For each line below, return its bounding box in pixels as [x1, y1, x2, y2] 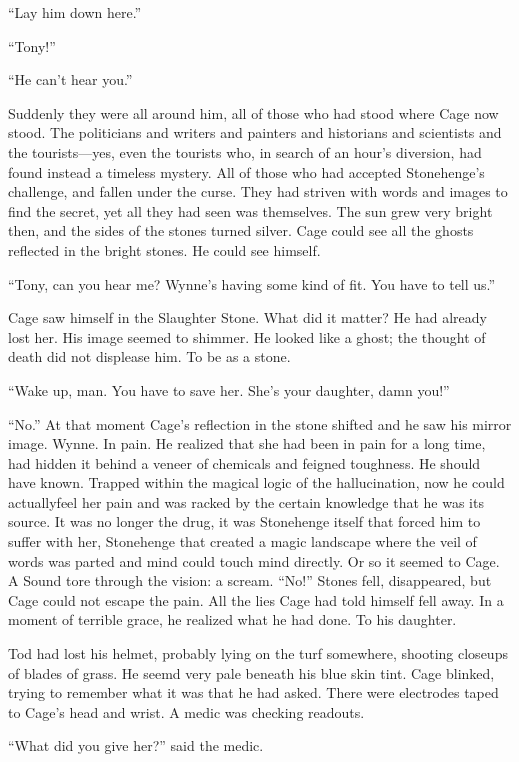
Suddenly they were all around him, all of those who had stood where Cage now [8, 102, 499, 123]
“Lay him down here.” [8, 2, 142, 22]
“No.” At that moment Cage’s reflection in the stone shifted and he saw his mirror [8, 413, 512, 434]
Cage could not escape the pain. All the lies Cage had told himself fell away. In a [8, 589, 504, 610]
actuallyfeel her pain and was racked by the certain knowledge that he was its [8, 491, 484, 512]
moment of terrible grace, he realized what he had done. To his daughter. [8, 609, 457, 630]
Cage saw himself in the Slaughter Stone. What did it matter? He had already [8, 307, 487, 328]
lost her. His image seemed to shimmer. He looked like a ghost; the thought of [8, 326, 486, 347]
